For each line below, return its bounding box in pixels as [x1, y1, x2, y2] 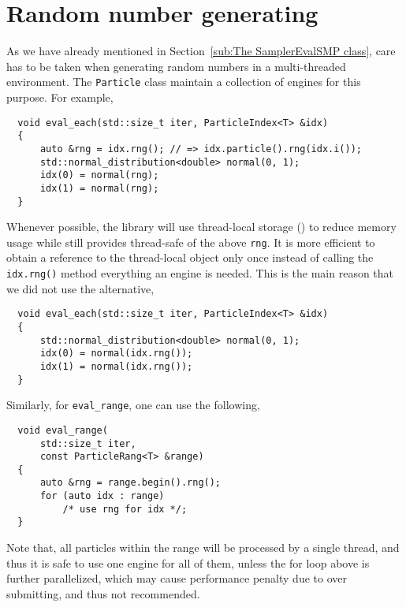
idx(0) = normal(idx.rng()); [39, 348, 193, 359]
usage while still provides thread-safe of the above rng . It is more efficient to [6, 233, 375, 250]
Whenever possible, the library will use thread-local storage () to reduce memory [6, 218, 397, 235]
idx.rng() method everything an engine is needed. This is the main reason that [6, 265, 394, 281]
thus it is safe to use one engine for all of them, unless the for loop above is [6, 554, 370, 571]
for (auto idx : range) [39, 490, 165, 502]
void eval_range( [17, 424, 108, 436]
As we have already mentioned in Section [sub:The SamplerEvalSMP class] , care [6, 43, 396, 59]
